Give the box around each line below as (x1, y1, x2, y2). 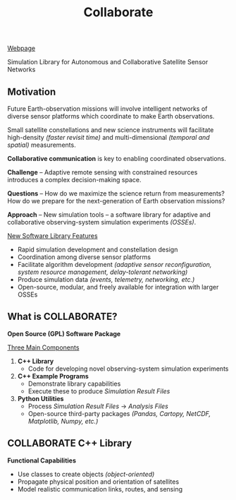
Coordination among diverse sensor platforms (17, 253, 151, 261)
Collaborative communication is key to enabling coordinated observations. (7, 155, 227, 162)
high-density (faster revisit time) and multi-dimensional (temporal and (7, 133, 210, 141)
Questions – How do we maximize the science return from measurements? (7, 189, 225, 198)
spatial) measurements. (7, 141, 76, 149)
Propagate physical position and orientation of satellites (17, 477, 180, 486)
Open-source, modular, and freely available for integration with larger (17, 283, 219, 291)
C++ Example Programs (17, 371, 89, 380)
